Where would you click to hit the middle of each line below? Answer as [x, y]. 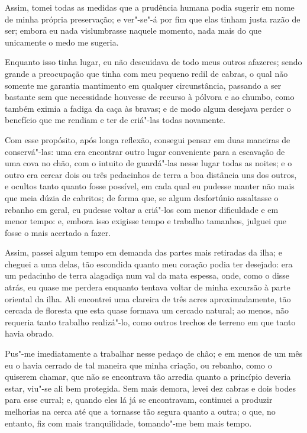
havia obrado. [30, 333]
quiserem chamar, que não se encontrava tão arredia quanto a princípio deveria [148, 377]
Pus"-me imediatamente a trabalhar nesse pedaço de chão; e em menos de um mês [154, 353]
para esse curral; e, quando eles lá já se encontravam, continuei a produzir [139, 400]
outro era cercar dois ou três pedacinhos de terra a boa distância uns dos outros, [151, 174]
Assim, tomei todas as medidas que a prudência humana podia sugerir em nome [150, 7]
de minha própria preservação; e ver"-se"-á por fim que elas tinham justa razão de [153, 19]
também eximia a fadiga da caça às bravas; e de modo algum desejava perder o [148, 108]
